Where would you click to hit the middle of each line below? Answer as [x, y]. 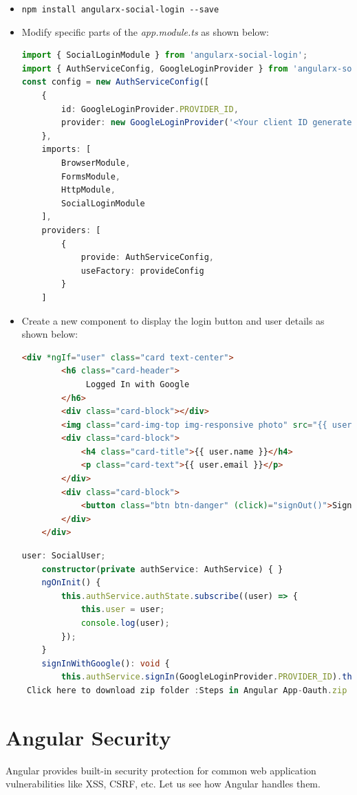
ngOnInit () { [71, 583]
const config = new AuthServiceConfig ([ [115, 82]
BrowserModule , [96, 163]
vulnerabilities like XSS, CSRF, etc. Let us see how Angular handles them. [163, 784]
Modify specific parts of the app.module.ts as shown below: [145, 31]
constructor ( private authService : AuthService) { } [162, 569]
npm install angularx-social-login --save [120, 10]
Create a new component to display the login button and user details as [173, 320]
